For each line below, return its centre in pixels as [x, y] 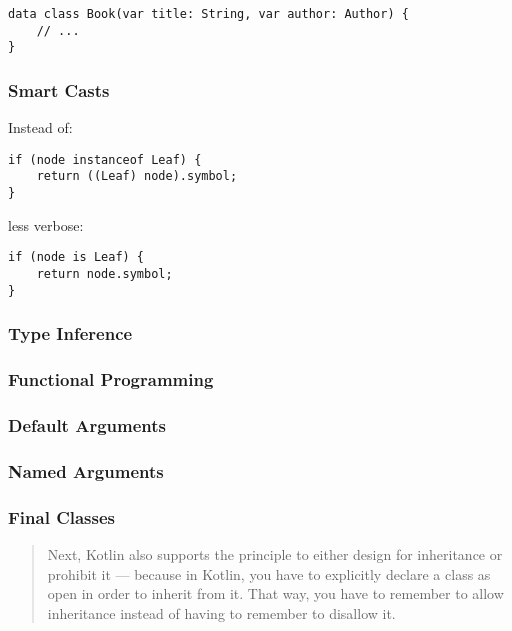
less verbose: [46, 224]
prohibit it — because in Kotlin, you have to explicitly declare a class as [269, 573]
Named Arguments [86, 470]
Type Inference [70, 333]
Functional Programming [111, 379]
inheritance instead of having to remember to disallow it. [221, 612]
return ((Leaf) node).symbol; [137, 176]
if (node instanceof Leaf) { [105, 159]
